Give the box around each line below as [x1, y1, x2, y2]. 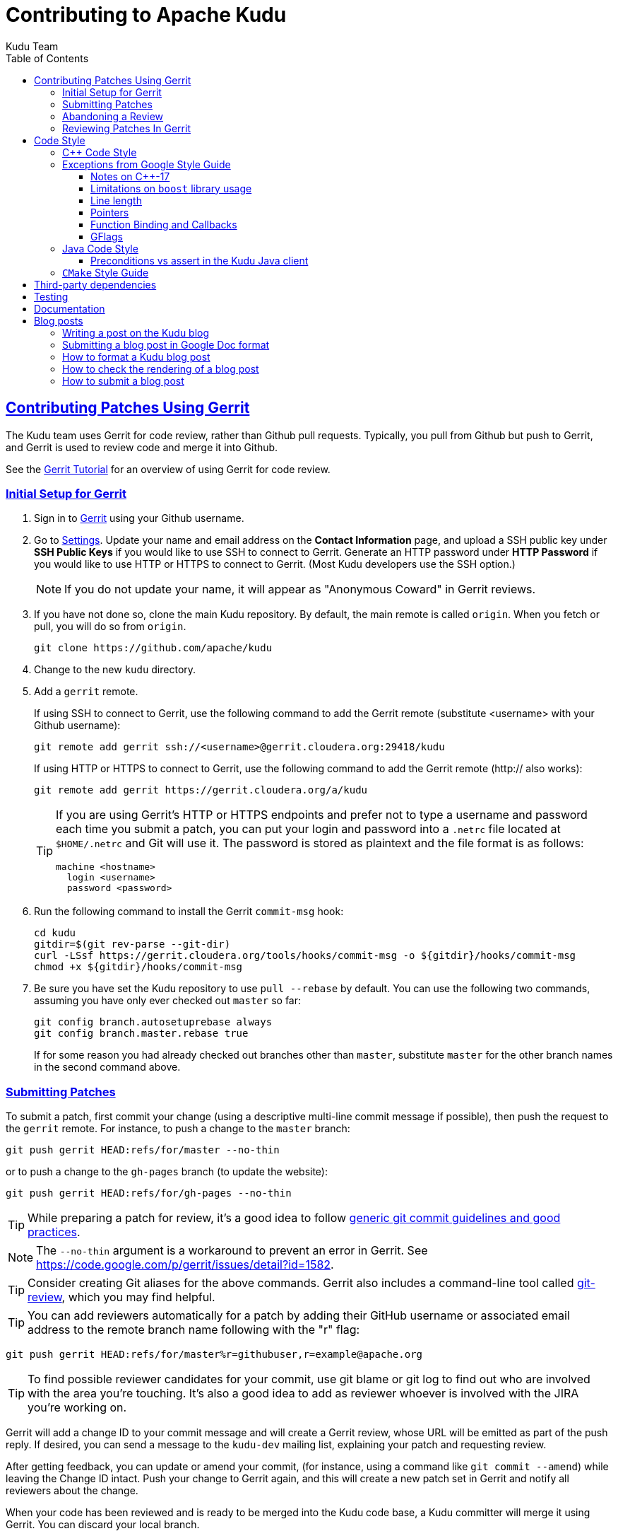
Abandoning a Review [62, 110, 164, 122]
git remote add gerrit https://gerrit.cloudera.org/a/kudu [34, 784, 368, 796]
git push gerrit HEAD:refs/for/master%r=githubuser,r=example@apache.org [6, 1349, 423, 1361]
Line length [90, 194, 142, 206]
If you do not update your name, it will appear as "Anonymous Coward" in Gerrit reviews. [64, 582, 536, 597]
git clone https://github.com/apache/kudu [34, 642, 273, 654]
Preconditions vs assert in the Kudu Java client [90, 254, 309, 267]
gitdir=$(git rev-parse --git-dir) [34, 938, 231, 950]
